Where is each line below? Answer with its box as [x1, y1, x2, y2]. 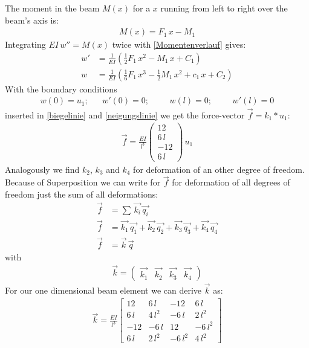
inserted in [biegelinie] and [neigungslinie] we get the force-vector [5, 108, 245, 121]
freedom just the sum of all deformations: [5, 187, 158, 200]
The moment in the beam [5, 2, 100, 14]
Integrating [5, 38, 46, 51]
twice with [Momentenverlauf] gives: [112, 38, 246, 51]
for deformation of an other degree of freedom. [133, 163, 305, 175]
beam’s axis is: [5, 13, 59, 26]
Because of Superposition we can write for [5, 176, 161, 188]
